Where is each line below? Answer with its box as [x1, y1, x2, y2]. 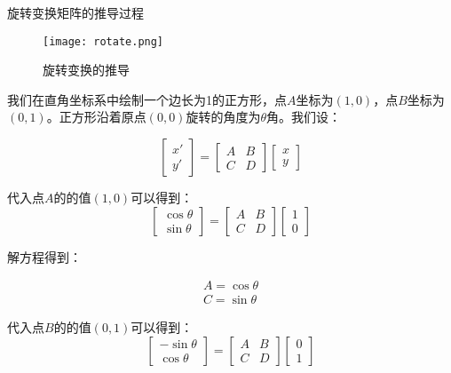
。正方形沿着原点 [46, 107, 146, 126]
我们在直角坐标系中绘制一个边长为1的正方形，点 [7, 90, 287, 108]
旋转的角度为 [186, 107, 261, 126]
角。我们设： [265, 107, 341, 126]
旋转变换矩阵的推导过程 [7, 4, 144, 21]
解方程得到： [7, 247, 82, 266]
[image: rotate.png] [43, 35, 164, 48]
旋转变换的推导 [43, 60, 130, 79]
